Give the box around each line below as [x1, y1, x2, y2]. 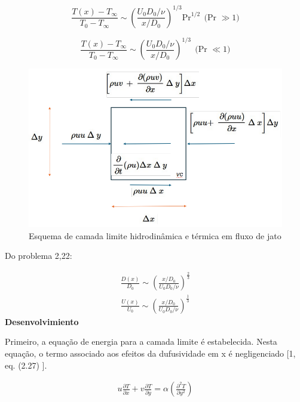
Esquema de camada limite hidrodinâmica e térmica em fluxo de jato [29, 229, 281, 242]
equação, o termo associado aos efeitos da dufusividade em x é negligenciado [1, [5, 347, 296, 360]
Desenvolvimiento [5, 315, 79, 327]
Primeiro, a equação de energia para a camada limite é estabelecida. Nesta [5, 335, 277, 348]
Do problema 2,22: [5, 249, 72, 262]
